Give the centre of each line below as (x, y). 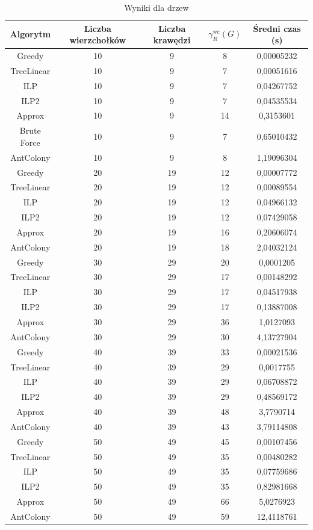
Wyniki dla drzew (156, 7)
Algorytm (30, 34)
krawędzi (172, 40)
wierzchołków (98, 40)
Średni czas (277, 28)
